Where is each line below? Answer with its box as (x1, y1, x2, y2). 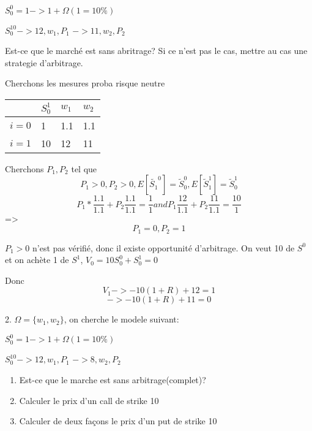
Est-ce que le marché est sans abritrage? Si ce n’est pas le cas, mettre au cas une (5, 44, 308, 57)
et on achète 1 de (5, 253, 69, 266)
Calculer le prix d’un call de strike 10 (19, 394, 159, 406)
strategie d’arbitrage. (5, 56, 83, 69)
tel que (71, 162, 97, 175)
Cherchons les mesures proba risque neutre (5, 77, 165, 90)
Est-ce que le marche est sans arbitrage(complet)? (19, 373, 206, 386)
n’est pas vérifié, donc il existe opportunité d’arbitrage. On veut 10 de (32, 241, 295, 254)
